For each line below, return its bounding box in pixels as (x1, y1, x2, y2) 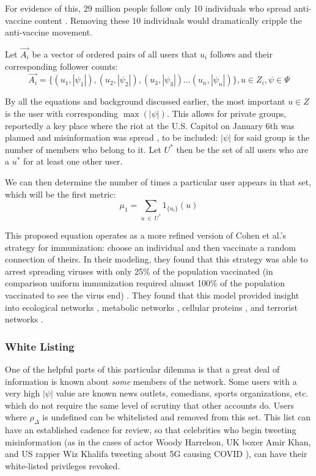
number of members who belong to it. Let (5, 143, 161, 155)
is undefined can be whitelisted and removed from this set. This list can (42, 411, 311, 423)
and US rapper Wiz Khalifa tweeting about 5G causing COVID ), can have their (5, 447, 307, 460)
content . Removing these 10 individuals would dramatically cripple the (34, 13, 302, 26)
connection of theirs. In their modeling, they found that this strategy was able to (5, 253, 308, 266)
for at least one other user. (23, 155, 123, 168)
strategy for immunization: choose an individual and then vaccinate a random (5, 240, 296, 253)
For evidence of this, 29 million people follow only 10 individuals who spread (5, 2, 292, 14)
